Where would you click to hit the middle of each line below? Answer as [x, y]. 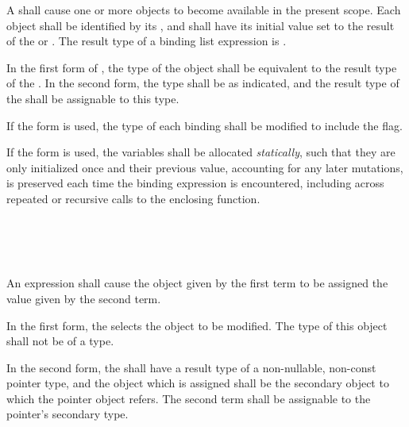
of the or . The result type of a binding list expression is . [147, 41]
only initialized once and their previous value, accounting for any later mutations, [205, 167]
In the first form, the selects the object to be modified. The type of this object [197, 325]
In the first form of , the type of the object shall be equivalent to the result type [202, 67]
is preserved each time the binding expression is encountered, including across [195, 183]
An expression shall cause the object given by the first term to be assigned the [197, 283]
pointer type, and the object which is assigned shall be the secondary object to [198, 383]
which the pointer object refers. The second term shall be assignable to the [189, 398]
